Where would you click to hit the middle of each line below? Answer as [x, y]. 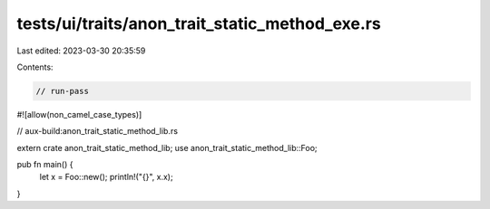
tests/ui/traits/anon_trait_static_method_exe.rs [199, 24]
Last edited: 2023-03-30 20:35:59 [81, 51]
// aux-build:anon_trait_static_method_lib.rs [98, 131]
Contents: [35, 67]
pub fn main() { [45, 165]
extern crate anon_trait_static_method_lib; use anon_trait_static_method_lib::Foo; [167, 147]
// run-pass [63, 91]
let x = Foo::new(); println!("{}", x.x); [106, 177]
